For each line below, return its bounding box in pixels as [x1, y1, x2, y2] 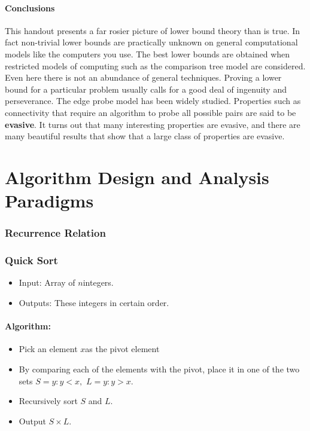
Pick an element [19, 343, 78, 355]
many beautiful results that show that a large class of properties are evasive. [5, 130, 285, 142]
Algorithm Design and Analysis [5, 164, 269, 189]
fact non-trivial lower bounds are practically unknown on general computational [5, 36, 298, 48]
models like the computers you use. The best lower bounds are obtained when [5, 47, 290, 60]
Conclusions [5, 1, 55, 14]
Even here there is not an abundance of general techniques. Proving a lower [5, 71, 282, 84]
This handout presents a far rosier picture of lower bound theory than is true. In [5, 24, 300, 36]
